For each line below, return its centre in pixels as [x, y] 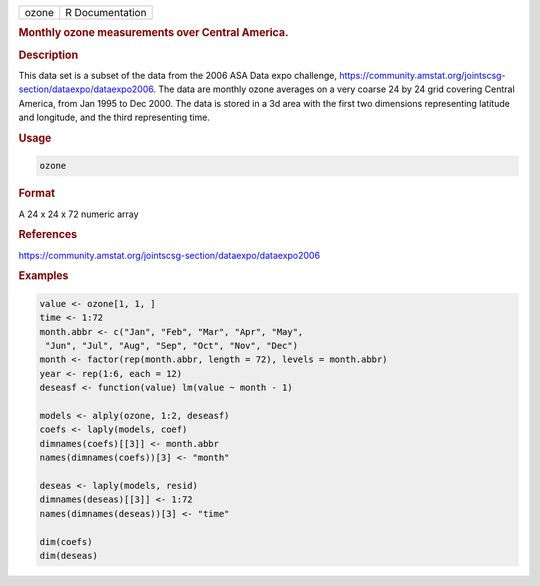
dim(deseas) [69, 555]
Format [36, 193]
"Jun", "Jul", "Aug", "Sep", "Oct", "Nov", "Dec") [172, 346]
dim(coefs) [66, 541]
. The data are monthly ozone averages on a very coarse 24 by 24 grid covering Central [334, 89]
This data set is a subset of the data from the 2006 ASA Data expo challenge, [177, 75]
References [48, 235]
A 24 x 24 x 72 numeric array [78, 214]
